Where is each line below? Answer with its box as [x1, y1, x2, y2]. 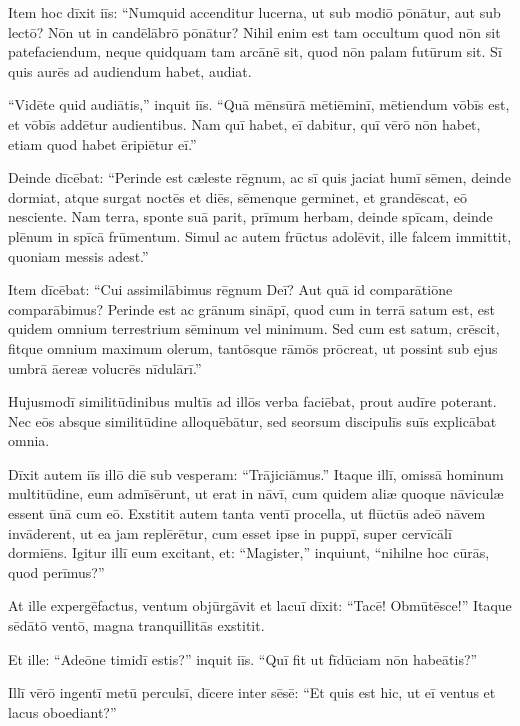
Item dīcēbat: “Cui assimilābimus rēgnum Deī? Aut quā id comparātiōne [8, 279, 453, 300]
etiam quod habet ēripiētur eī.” [8, 133, 197, 154]
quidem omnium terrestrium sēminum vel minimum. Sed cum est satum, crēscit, [8, 318, 500, 339]
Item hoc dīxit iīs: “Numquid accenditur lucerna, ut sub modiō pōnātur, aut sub [8, 2, 501, 22]
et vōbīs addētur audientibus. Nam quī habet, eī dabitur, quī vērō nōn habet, [8, 113, 481, 134]
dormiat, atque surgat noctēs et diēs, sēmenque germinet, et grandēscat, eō [8, 186, 467, 207]
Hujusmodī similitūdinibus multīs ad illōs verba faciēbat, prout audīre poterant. [8, 391, 497, 412]
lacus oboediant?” [8, 701, 117, 722]
